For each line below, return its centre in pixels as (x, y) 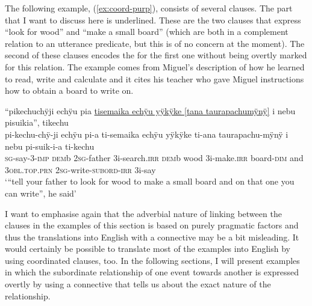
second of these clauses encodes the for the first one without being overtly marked (156, 55)
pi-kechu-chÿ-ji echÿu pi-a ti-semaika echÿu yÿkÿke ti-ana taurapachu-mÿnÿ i (147, 134)
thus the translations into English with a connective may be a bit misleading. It (152, 237)
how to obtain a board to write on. (69, 90)
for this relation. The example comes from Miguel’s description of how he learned (155, 66)
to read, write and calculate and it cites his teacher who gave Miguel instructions (154, 78)
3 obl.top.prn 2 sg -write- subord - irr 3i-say (80, 169)
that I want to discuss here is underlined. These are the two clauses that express (153, 20)
